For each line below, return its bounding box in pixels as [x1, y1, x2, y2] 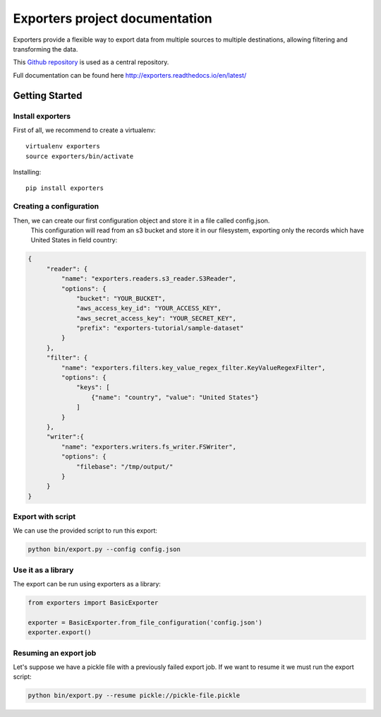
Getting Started [13, 89, 83, 102]
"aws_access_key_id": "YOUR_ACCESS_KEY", [76, 304, 222, 312]
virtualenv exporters [25, 142, 100, 150]
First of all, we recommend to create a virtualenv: [13, 126, 156, 134]
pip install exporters [25, 184, 104, 192]
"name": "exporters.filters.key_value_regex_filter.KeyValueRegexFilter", [61, 364, 326, 372]
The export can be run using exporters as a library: [13, 580, 162, 588]
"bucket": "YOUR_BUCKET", [76, 294, 166, 302]
